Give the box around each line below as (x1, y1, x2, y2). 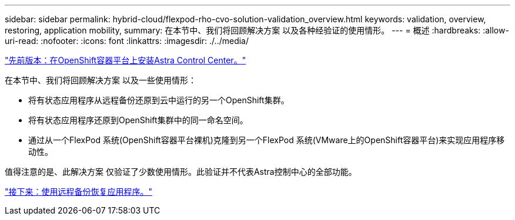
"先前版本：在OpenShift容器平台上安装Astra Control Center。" (5, 55, 246, 65)
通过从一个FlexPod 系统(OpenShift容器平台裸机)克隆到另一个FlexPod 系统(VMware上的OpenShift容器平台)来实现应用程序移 (28, 135, 505, 145)
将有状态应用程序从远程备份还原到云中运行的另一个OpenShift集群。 (28, 95, 289, 105)
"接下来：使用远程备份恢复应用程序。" (5, 187, 153, 197)
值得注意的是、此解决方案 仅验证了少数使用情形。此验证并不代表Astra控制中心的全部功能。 (5, 167, 357, 177)
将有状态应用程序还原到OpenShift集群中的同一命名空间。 (28, 115, 248, 125)
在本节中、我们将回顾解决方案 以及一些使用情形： (5, 75, 196, 85)
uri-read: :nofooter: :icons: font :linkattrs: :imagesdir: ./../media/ (5, 36, 249, 46)
